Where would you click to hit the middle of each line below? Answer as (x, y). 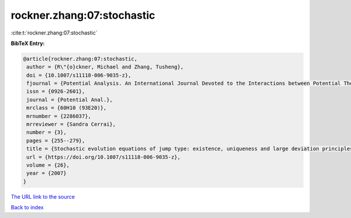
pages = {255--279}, (56, 141)
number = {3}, (47, 132)
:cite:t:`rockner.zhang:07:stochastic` (54, 33)
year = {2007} (47, 173)
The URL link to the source (43, 196)
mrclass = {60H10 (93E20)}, (67, 108)
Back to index (27, 207)
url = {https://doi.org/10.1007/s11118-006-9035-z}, (104, 157)
